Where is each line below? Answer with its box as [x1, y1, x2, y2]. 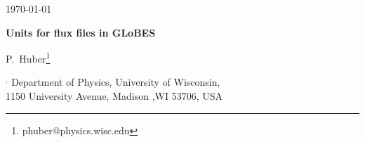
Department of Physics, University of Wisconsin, [11, 75, 220, 89]
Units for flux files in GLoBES [6, 25, 156, 39]
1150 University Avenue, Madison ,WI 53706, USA [6, 89, 223, 103]
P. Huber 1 [6, 49, 51, 65]
